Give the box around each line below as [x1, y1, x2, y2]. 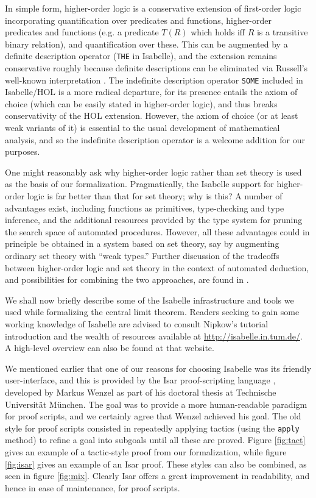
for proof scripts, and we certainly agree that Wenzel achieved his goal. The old [5, 410, 301, 422]
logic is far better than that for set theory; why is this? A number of [27, 190, 283, 202]
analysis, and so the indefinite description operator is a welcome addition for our [5, 133, 305, 146]
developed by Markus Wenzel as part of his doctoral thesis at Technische [5, 385, 276, 398]
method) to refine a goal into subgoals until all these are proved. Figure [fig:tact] [5, 433, 306, 446]
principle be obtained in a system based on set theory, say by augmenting [5, 237, 279, 250]
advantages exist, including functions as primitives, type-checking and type [5, 201, 284, 214]
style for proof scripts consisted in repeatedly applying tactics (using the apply [5, 421, 300, 434]
